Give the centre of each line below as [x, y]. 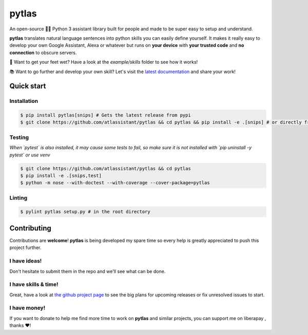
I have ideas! [26, 261]
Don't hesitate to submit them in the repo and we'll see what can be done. [88, 271]
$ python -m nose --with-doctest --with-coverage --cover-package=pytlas [115, 183]
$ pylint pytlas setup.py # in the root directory [85, 212]
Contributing [30, 228]
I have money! [27, 308]
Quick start [28, 86]
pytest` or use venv [30, 155]
